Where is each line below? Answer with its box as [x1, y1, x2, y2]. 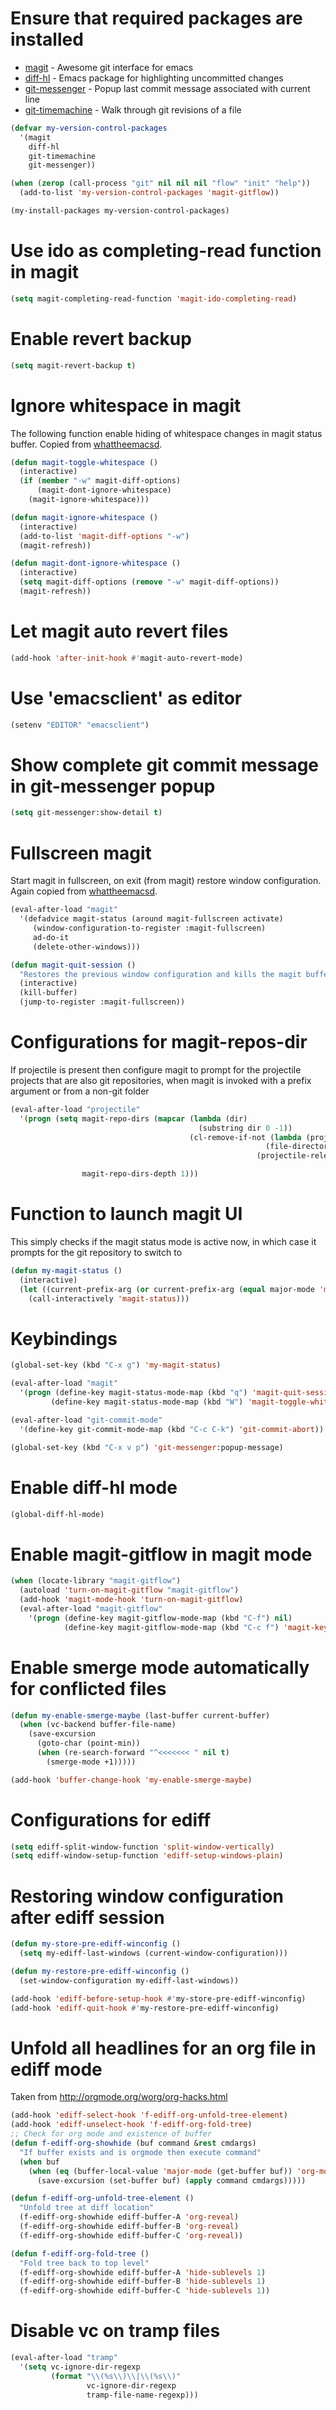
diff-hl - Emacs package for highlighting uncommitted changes [24, 72, 284, 84]
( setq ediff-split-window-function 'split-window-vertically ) [10, 1842, 275, 1852]
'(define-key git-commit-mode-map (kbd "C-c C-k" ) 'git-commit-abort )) [19, 1424, 325, 1434]
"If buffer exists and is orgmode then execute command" [19, 2147, 262, 2157]
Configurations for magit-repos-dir [10, 1031, 308, 1054]
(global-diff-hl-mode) [10, 1509, 105, 1519]
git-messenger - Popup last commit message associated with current [24, 82, 311, 94]
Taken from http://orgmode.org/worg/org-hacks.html [10, 2091, 228, 2103]
